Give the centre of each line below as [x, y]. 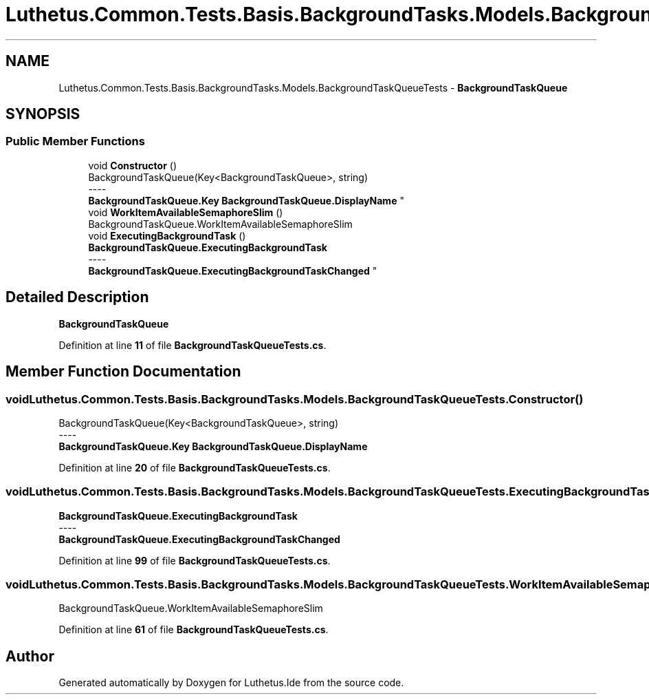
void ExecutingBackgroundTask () [167, 235]
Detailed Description [77, 297]
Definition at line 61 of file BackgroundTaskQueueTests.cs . [194, 630]
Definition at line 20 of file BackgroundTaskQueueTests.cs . [195, 467]
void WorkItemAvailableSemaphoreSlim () [186, 212]
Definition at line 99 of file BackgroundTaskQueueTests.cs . [195, 560]
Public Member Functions [75, 141]
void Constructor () [132, 165]
